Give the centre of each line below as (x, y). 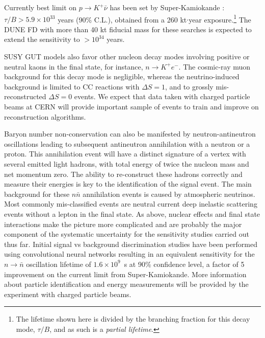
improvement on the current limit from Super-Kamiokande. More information (125, 274)
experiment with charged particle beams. (68, 294)
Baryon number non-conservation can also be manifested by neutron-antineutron (130, 134)
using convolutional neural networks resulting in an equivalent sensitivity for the (129, 254)
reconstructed (25, 96)
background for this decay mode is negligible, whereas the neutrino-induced (122, 76)
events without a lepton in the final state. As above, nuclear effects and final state (132, 213)
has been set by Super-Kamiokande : (167, 7)
